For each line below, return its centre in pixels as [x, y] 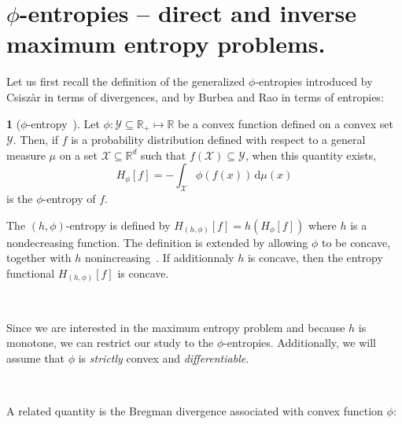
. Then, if [35, 139]
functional [31, 273]
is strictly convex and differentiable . [164, 358]
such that [163, 155]
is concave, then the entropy [315, 258]
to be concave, [356, 242]
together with [39, 258]
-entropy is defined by [118, 225]
